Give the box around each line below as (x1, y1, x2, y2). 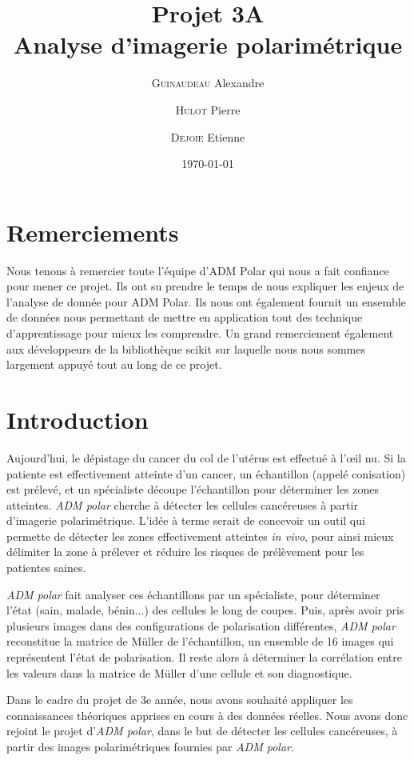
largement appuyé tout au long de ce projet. (6, 356, 222, 373)
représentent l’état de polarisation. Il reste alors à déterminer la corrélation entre (6, 649, 402, 666)
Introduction (6, 402, 149, 435)
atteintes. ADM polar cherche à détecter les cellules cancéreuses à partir (6, 496, 358, 513)
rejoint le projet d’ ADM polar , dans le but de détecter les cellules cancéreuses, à (6, 722, 398, 739)
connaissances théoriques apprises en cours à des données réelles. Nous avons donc (6, 706, 408, 723)
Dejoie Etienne (170, 128, 245, 145)
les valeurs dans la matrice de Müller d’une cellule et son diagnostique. (6, 664, 352, 681)
